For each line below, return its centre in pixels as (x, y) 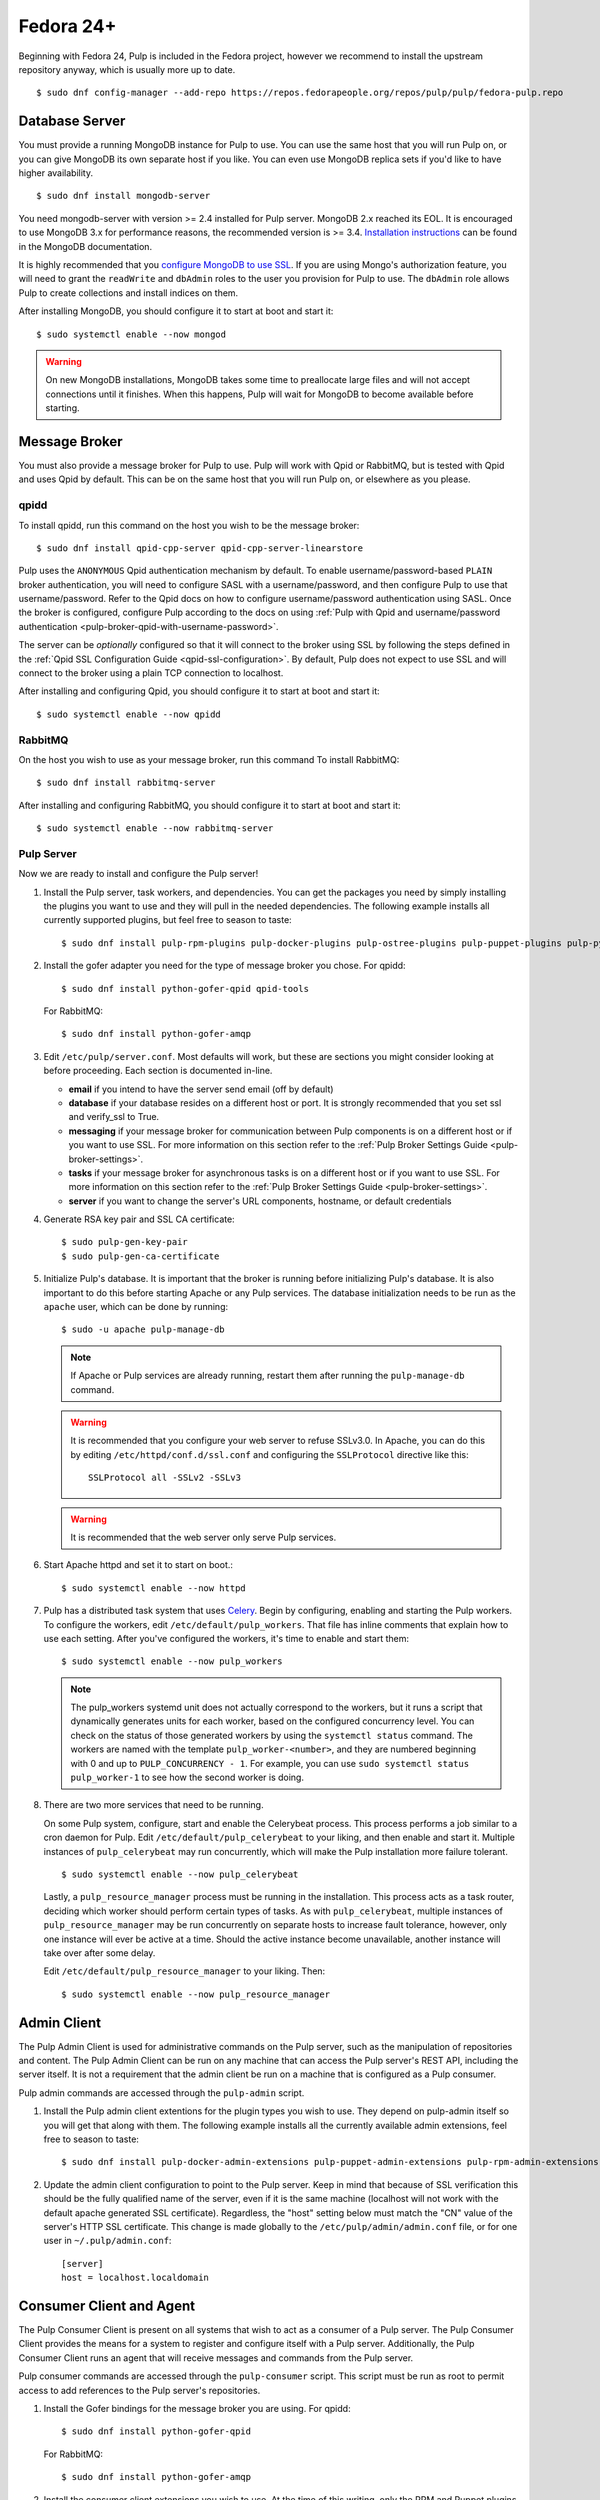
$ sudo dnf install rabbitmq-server (126, 783)
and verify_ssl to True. (114, 1117)
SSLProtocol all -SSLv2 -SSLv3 (165, 1478)
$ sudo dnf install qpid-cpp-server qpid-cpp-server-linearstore (200, 548)
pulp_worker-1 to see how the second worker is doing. (187, 1777)
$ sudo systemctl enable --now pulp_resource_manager (195, 1994)
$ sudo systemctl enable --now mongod (131, 334)
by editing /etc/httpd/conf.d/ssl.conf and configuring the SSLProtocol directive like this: (269, 1454)
